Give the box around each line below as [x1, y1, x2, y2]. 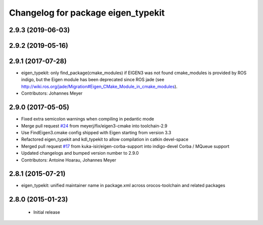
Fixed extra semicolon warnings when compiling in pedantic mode [21, 116, 154, 122]
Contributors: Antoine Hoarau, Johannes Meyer [21, 157, 116, 163]
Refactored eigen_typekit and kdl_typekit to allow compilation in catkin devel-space [21, 137, 188, 143]
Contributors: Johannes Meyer [21, 90, 83, 96]
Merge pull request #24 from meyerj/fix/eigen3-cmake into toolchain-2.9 [21, 123, 168, 129]
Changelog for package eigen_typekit [9, 7, 165, 18]
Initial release [33, 209, 60, 215]
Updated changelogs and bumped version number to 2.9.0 [21, 150, 139, 156]
